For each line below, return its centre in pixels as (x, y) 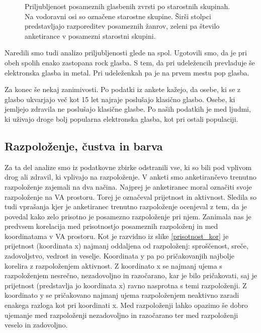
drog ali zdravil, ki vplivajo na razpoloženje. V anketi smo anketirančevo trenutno (130, 177)
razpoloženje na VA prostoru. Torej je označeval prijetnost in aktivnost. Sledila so (131, 196)
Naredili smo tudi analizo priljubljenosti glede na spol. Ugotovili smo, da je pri (126, 53)
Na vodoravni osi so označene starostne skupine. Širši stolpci (118, 16)
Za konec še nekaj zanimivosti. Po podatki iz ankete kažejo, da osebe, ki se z (123, 89)
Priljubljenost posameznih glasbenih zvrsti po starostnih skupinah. (127, 6)
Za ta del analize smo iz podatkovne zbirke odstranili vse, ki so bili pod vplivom (128, 167)
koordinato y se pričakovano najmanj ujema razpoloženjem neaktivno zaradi (122, 295)
